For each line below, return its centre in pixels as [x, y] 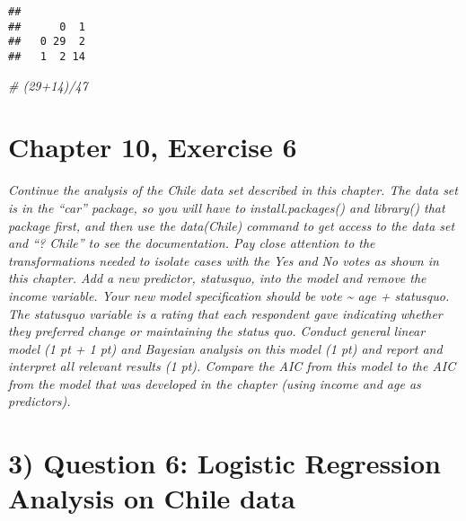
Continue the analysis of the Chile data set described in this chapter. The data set [233, 190]
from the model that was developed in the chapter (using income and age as [215, 383]
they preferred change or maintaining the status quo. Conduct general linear [217, 331]
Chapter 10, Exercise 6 [153, 147]
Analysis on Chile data [152, 498]
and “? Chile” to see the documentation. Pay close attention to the [192, 243]
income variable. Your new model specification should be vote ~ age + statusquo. [229, 295]
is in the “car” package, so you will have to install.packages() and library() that [227, 207]
